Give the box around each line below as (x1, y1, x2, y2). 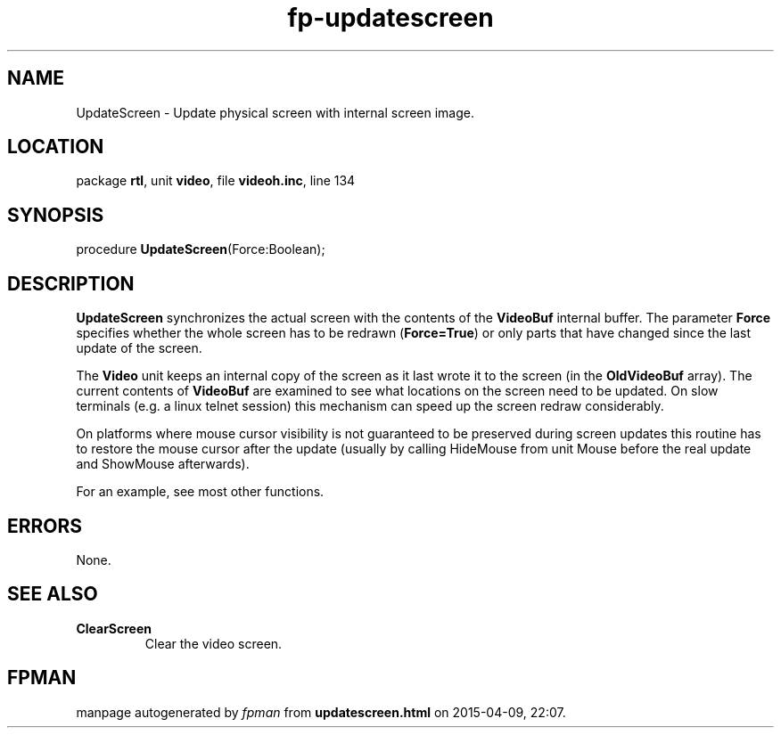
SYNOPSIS (7, 203, 104, 226)
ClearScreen (76, 620, 152, 636)
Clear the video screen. (144, 635, 283, 651)
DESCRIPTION (7, 272, 135, 295)
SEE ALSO (7, 583, 98, 606)
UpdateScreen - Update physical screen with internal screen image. (76, 104, 475, 120)
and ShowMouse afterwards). (76, 456, 250, 472)
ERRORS (7, 514, 83, 537)
